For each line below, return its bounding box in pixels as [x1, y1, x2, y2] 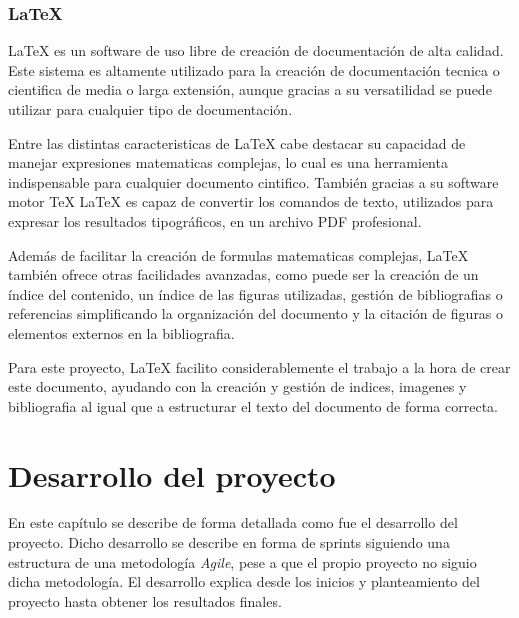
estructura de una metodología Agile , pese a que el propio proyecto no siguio [8, 551, 477, 572]
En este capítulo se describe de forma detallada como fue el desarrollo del [8, 512, 458, 533]
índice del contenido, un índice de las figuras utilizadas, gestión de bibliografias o [8, 283, 503, 304]
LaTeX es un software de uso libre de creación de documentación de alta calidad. [8, 40, 504, 61]
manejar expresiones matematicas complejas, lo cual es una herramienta [8, 152, 448, 173]
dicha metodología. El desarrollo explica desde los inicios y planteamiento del [8, 571, 480, 592]
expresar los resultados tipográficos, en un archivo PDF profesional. [8, 210, 422, 231]
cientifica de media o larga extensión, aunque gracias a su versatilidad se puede [8, 79, 492, 100]
